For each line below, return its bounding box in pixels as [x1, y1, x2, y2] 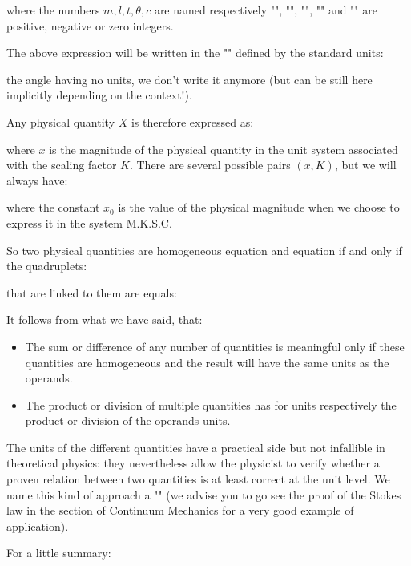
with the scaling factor [6, 156, 117, 173]
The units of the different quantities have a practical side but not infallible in [6, 439, 385, 455]
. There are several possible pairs [129, 156, 291, 173]
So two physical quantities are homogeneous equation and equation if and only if [6, 241, 402, 258]
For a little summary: [6, 544, 111, 561]
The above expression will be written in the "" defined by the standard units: [6, 44, 384, 61]
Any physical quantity [6, 113, 115, 130]
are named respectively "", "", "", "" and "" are [154, 2, 377, 18]
